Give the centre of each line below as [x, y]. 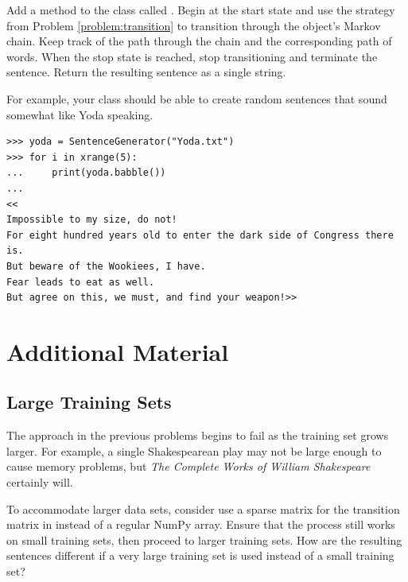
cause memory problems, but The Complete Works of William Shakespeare [188, 466]
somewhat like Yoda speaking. [80, 114]
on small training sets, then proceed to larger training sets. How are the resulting [204, 539]
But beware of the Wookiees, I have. [106, 266]
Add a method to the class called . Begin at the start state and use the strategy [201, 10]
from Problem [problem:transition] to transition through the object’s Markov [194, 25]
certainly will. [40, 482]
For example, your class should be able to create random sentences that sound [197, 98]
